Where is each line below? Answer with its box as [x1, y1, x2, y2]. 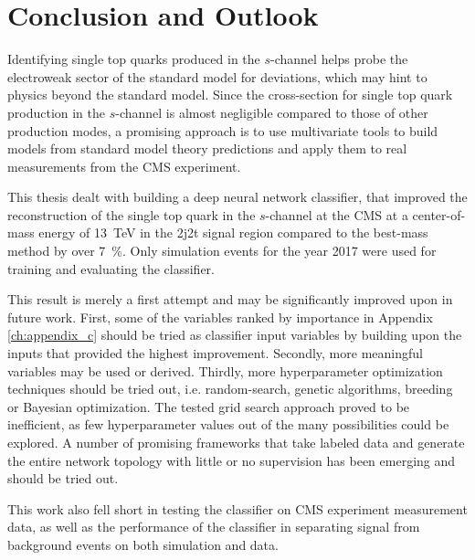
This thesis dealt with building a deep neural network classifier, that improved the [7, 187, 468, 206]
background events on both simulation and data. [7, 534, 279, 554]
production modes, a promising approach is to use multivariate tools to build [7, 121, 438, 140]
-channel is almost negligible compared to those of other [115, 102, 428, 122]
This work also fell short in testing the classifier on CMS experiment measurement [7, 499, 468, 518]
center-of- [412, 205, 466, 224]
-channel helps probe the [270, 49, 408, 69]
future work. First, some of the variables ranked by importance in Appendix [7, 307, 433, 326]
